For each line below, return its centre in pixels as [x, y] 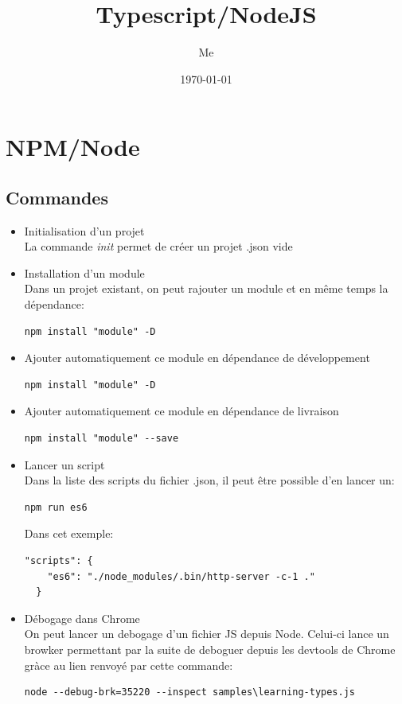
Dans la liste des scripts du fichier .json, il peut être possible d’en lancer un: [209, 480]
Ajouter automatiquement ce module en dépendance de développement [197, 358]
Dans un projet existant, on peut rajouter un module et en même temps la [206, 288]
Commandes [57, 197]
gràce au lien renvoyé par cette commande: [129, 665]
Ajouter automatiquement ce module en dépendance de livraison [181, 411]
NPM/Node [73, 147]
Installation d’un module [84, 272]
